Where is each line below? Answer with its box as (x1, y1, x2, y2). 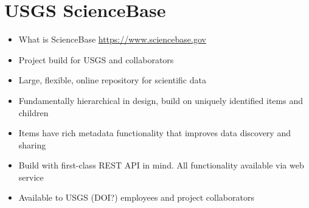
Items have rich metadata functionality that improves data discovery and (18, 127, 291, 139)
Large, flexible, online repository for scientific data (18, 74, 206, 86)
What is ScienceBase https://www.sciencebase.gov (18, 33, 206, 46)
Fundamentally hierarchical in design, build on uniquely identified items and (18, 94, 303, 106)
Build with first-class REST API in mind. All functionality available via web (18, 159, 304, 172)
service (18, 170, 44, 183)
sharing (18, 138, 46, 151)
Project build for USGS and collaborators (18, 53, 174, 66)
